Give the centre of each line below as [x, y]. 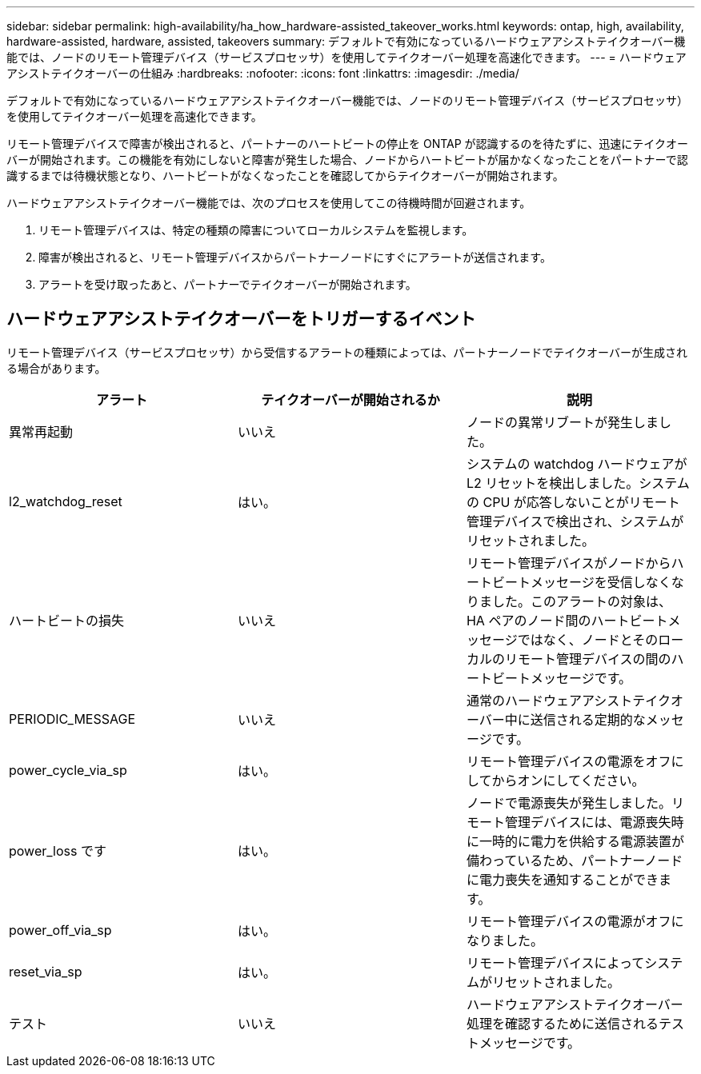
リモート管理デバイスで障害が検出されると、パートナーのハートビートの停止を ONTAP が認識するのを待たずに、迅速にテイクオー [347, 144]
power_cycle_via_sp [68, 770]
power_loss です [58, 850]
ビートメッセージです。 [562, 678]
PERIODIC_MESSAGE [72, 719]
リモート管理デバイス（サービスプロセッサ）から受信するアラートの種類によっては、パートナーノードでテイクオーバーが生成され [347, 352]
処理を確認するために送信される [562, 1023]
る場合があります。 [56, 368]
